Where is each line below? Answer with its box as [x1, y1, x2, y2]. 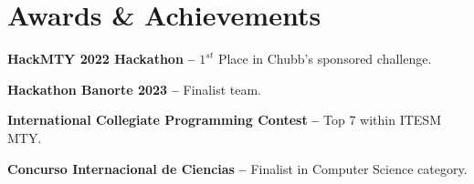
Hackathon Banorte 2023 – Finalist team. [7, 79, 261, 98]
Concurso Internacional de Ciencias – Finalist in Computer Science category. [7, 158, 468, 178]
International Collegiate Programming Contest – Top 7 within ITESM [7, 110, 441, 129]
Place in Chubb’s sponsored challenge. [217, 49, 432, 68]
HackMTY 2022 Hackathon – [7, 49, 195, 68]
